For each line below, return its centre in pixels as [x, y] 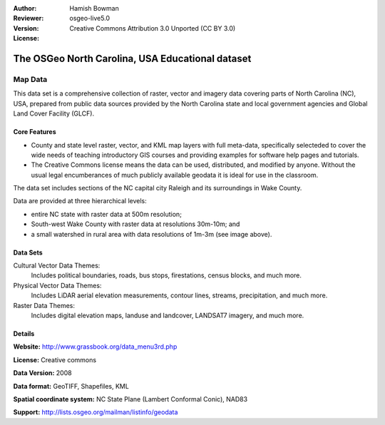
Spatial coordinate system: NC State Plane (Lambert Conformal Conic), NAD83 [130, 399]
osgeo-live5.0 [90, 19]
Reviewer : [29, 19]
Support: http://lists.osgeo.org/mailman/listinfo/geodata [96, 412]
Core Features [35, 132]
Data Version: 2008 [42, 373]
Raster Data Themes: [44, 305]
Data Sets [28, 252]
